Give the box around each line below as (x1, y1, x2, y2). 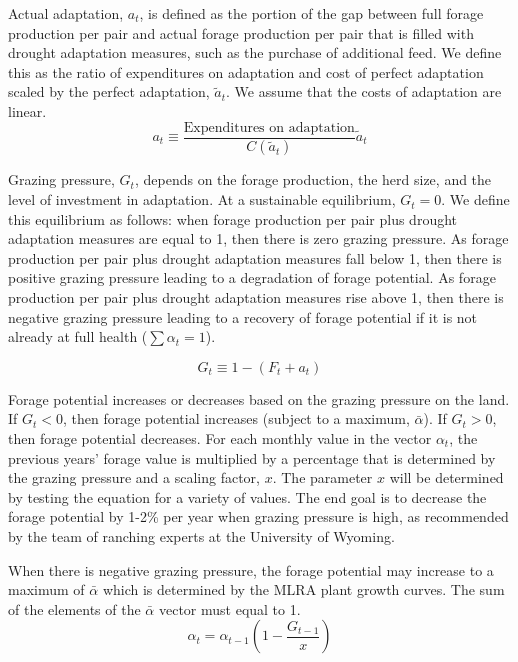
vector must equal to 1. (158, 598, 301, 619)
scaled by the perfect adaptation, (8, 81, 210, 102)
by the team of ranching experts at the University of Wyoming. (8, 525, 395, 546)
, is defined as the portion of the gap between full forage (139, 3, 484, 23)
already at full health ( (8, 326, 148, 347)
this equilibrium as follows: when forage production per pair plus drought (8, 208, 458, 229)
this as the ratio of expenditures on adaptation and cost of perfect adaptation (8, 61, 484, 82)
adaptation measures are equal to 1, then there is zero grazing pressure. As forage (8, 228, 509, 249)
